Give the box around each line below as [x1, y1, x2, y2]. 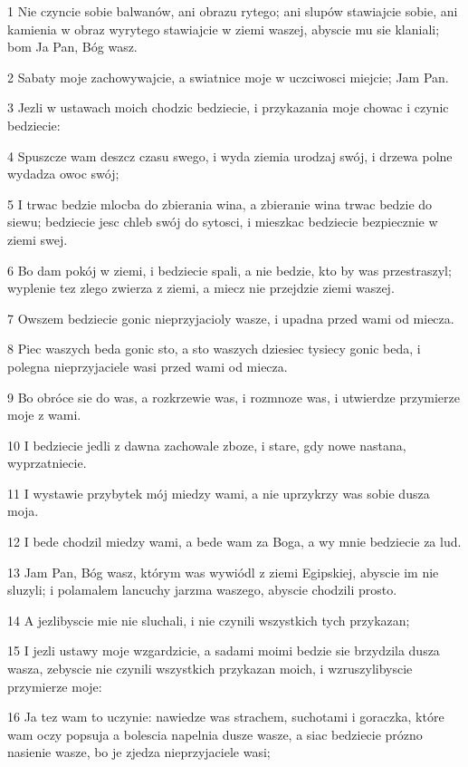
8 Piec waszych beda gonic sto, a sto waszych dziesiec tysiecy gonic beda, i [7, 339, 421, 358]
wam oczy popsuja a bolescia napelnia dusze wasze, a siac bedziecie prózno [7, 724, 423, 743]
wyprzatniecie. [7, 453, 87, 472]
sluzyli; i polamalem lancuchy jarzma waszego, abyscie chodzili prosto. [7, 580, 397, 599]
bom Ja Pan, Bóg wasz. [7, 37, 138, 56]
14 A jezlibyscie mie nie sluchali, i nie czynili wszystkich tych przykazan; [7, 610, 410, 629]
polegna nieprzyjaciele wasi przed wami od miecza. [7, 356, 288, 375]
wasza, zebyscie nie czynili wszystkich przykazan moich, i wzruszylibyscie [7, 659, 413, 678]
